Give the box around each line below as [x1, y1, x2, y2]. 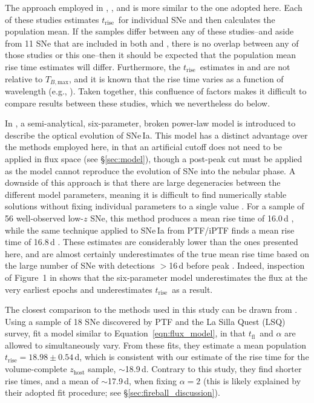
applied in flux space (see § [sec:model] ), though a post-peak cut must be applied [5, 152, 303, 165]
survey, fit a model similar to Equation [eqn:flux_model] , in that [5, 327, 246, 339]
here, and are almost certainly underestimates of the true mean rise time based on [5, 247, 310, 260]
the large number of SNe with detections [5, 259, 155, 272]
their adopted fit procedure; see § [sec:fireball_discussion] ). [5, 386, 220, 399]
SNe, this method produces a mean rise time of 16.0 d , [90, 211, 294, 224]
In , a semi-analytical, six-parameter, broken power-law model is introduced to [5, 117, 296, 129]
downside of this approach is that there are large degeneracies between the [5, 176, 281, 189]
